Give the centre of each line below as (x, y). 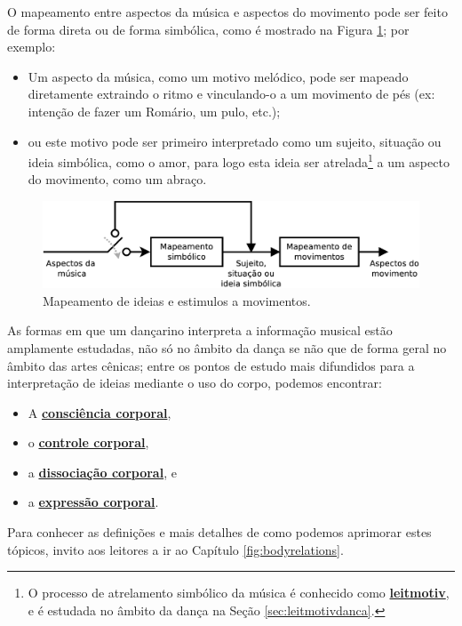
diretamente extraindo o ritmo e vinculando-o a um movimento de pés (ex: (231, 94)
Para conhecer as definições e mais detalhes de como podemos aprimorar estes (219, 532)
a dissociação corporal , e (102, 472)
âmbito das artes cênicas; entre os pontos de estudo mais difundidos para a (211, 365)
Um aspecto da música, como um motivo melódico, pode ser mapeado (218, 76)
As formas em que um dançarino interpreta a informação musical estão (200, 330)
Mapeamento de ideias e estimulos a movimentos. (177, 300)
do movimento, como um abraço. (117, 179)
